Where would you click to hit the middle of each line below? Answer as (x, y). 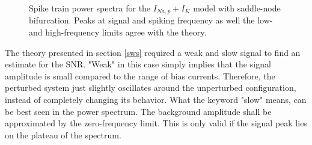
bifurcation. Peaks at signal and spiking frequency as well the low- (151, 20)
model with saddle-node (237, 8)
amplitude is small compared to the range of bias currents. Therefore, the (140, 76)
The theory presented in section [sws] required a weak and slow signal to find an (153, 52)
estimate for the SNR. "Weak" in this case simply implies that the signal (138, 64)
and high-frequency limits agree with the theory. (118, 32)
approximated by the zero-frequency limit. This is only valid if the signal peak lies (156, 123)
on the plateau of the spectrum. (63, 134)
